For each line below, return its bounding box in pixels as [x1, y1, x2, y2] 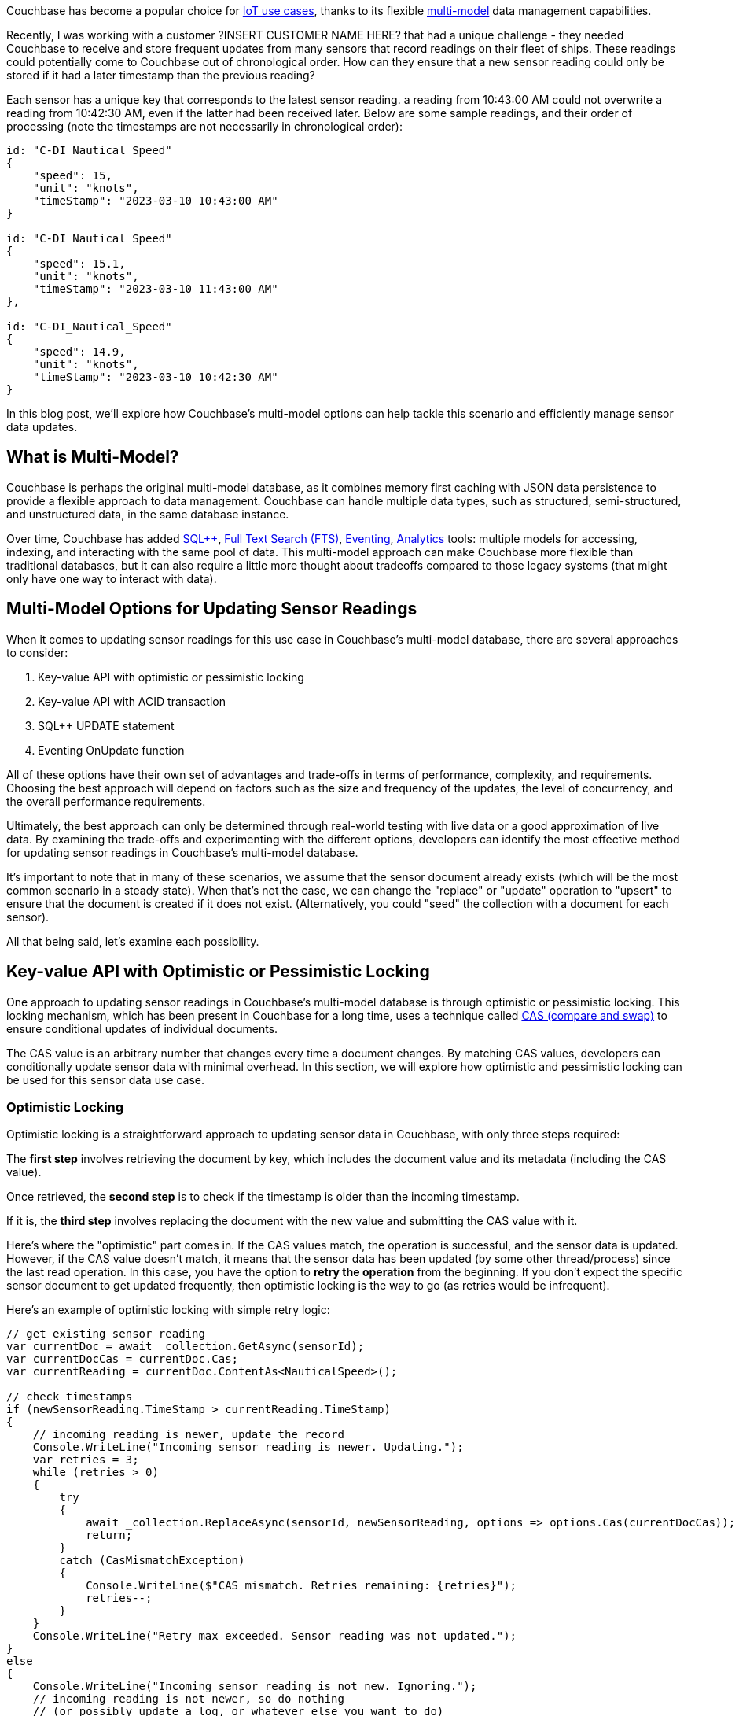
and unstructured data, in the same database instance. [6, 507, 289, 521]
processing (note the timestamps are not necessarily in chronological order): [6, 120, 403, 133]
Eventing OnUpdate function [38, 743, 185, 757]
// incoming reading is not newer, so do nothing [32, 1692, 344, 1706]
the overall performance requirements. [6, 794, 206, 808]
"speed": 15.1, [32, 257, 126, 270]
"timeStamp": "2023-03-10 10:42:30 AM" [32, 371, 278, 383]
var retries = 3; [32, 1453, 139, 1467]
